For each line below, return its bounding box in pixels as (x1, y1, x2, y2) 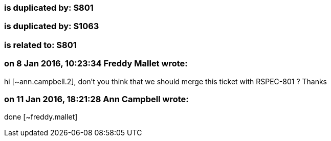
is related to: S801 (4, 39, 77, 50)
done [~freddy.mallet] (4, 112, 78, 122)
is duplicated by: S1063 (4, 21, 99, 32)
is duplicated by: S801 (4, 3, 94, 13)
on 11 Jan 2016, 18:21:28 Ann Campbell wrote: (4, 93, 189, 104)
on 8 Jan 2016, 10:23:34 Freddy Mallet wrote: (4, 58, 188, 69)
